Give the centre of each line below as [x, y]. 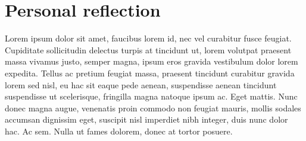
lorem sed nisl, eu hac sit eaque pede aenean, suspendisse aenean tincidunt [141, 84]
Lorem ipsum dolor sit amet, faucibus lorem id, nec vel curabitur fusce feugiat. [148, 38]
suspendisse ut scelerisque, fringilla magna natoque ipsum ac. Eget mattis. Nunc [151, 96]
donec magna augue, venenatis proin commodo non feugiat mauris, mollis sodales [153, 108]
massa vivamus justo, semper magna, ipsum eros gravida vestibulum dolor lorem [152, 61]
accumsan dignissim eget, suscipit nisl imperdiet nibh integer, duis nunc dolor [146, 119]
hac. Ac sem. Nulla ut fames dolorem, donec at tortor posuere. [119, 131]
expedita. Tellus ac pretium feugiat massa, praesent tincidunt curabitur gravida [150, 73]
